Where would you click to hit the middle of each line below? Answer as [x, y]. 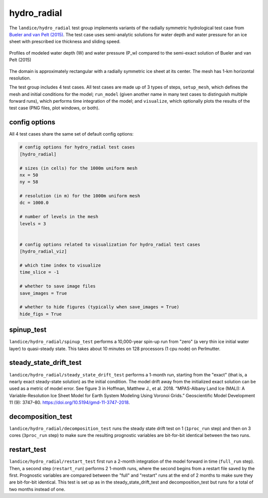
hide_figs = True [41, 314]
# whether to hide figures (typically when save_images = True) [100, 307]
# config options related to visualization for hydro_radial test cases [110, 244]
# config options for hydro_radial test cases [77, 147]
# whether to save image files [58, 286]
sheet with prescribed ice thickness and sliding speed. [65, 42]
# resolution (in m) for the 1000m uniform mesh [80, 196]
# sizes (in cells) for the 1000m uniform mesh [78, 168]
